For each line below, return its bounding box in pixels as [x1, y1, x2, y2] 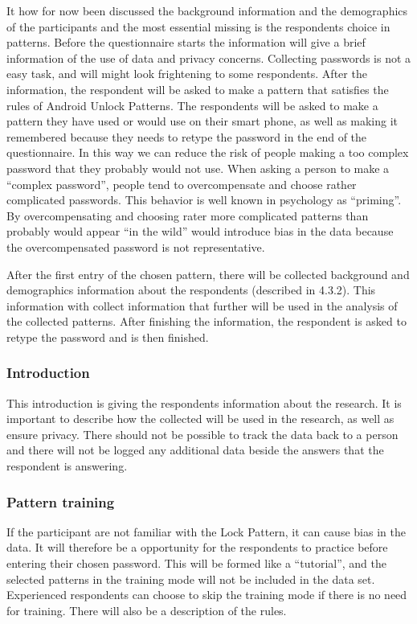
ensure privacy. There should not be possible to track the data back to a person [6, 425, 399, 442]
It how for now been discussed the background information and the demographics [6, 2, 408, 18]
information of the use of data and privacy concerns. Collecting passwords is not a [6, 49, 411, 66]
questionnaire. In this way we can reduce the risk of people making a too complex [6, 144, 409, 161]
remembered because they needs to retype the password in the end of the [6, 128, 367, 145]
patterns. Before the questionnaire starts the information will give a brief [6, 34, 366, 51]
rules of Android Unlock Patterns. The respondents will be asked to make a [6, 96, 378, 113]
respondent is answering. [6, 458, 128, 474]
